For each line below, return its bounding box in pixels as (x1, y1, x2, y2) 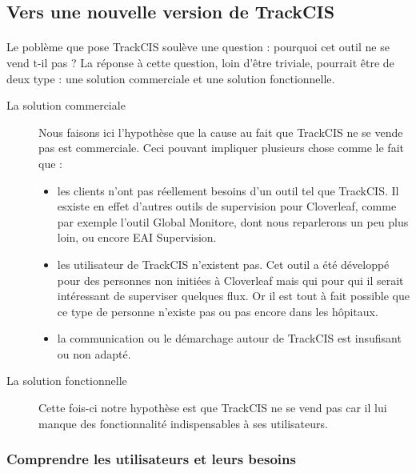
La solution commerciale (6, 97, 126, 114)
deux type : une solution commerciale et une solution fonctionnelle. (6, 70, 335, 86)
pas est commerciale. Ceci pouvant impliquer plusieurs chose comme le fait (38, 139, 404, 156)
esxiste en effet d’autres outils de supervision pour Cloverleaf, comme (57, 198, 397, 214)
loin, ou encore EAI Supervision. (57, 229, 217, 246)
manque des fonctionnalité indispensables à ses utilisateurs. (38, 415, 328, 431)
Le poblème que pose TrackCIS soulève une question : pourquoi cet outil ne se (6, 38, 390, 55)
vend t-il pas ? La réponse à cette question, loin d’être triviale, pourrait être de (6, 54, 394, 70)
